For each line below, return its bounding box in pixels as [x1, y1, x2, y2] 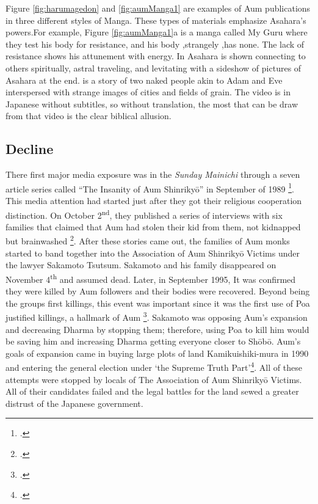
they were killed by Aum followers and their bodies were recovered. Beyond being [5, 285, 310, 298]
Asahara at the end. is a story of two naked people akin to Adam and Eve [5, 73, 283, 86]
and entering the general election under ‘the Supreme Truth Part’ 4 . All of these [5, 359, 302, 373]
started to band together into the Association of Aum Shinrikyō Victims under [5, 246, 300, 259]
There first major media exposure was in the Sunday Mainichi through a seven [5, 168, 300, 181]
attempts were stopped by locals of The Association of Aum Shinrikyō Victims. [5, 373, 302, 385]
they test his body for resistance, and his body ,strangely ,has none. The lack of [5, 37, 305, 50]
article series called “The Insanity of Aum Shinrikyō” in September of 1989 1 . [5, 180, 294, 195]
